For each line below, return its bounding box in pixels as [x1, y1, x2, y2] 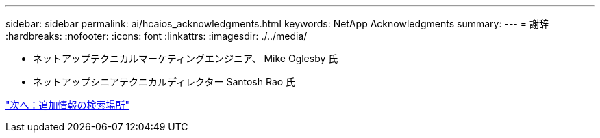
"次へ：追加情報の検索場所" [5, 99, 130, 111]
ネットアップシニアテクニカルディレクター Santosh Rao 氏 [33, 76, 296, 87]
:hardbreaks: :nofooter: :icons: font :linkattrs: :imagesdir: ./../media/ [5, 30, 308, 42]
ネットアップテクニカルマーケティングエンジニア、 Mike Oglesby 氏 [33, 53, 338, 64]
